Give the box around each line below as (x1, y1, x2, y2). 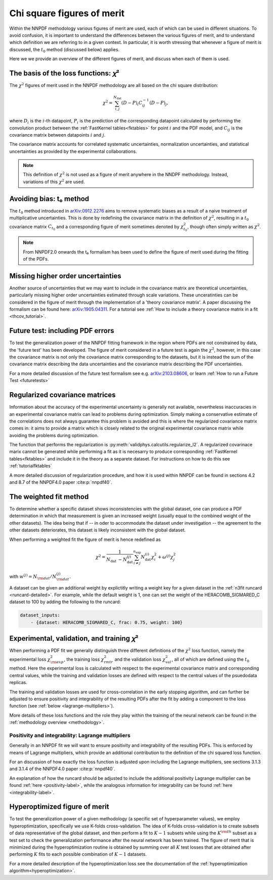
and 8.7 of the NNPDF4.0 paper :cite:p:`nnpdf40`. (9, 479, 112, 485)
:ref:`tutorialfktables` (9, 463, 53, 469)
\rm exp (50, 659, 64, 664)
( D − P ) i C (121, 100, 143, 107)
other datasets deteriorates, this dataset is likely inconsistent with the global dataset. (9, 527, 186, 533)
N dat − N (106, 557, 127, 564)
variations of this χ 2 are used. (23, 178, 85, 185)
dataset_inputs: (20, 612, 61, 618)
